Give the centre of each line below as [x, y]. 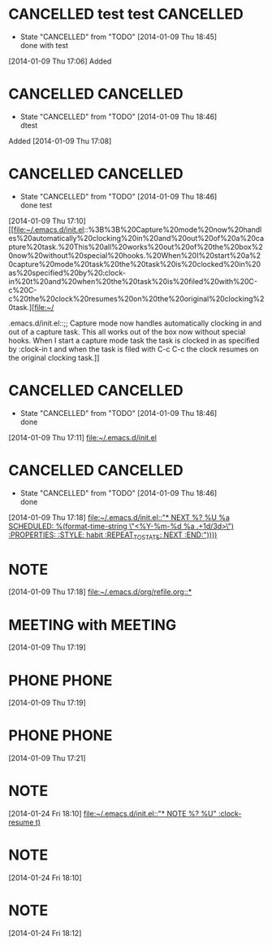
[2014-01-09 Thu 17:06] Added [60, 61]
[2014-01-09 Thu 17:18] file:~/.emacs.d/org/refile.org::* [100, 592]
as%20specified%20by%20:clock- [67, 273]
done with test [44, 45]
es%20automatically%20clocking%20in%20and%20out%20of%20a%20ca [136, 238]
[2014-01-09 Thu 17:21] [47, 759]
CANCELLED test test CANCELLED [126, 14]
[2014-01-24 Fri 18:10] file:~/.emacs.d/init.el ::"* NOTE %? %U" [112, 814]
